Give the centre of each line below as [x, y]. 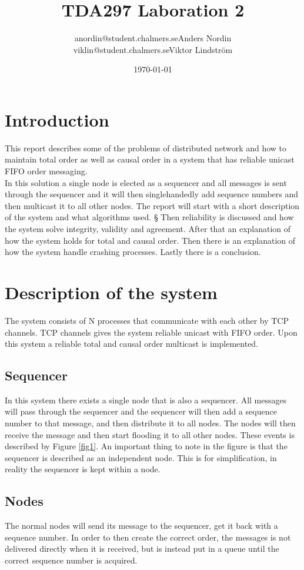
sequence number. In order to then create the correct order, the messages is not [148, 537]
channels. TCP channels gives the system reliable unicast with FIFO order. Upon [151, 332]
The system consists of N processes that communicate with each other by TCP [147, 320]
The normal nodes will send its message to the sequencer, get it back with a [141, 526]
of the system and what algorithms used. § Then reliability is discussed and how [149, 217]
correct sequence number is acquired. [71, 560]
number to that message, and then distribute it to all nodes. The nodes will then [150, 423]
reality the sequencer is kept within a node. [83, 469]
